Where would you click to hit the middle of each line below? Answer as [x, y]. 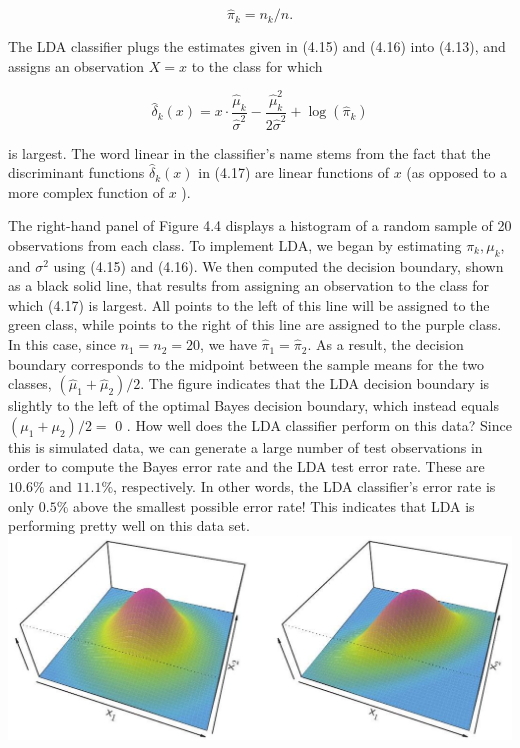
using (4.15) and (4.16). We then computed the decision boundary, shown [278, 265]
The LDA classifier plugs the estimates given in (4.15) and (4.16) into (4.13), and [257, 46]
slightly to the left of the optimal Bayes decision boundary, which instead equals [254, 405]
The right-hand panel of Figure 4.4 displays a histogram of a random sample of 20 [260, 225]
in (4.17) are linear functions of [293, 172]
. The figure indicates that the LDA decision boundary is [315, 383]
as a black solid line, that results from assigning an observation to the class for [249, 285]
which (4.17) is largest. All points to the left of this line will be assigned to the [249, 304]
